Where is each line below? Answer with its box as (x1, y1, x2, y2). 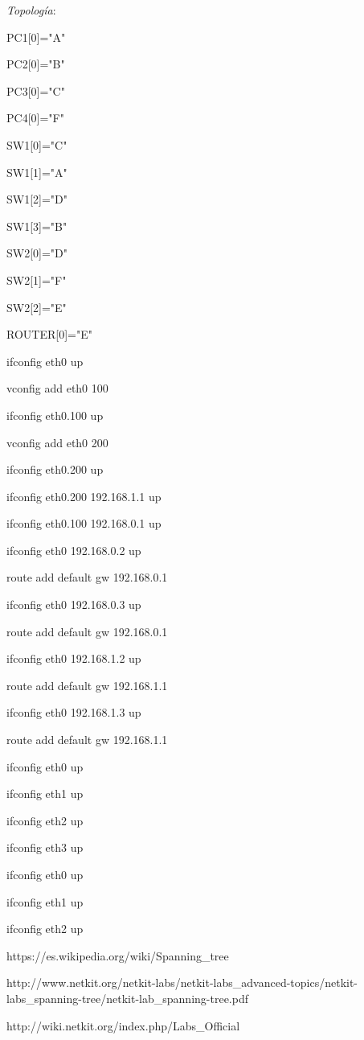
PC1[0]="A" (6, 28, 66, 45)
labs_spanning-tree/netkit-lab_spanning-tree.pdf (6, 989, 248, 1006)
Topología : (6, 2, 56, 18)
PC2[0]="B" (6, 55, 65, 72)
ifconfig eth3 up (6, 839, 84, 856)
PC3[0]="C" (6, 82, 65, 99)
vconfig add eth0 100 (6, 380, 108, 397)
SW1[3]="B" (6, 217, 67, 234)
